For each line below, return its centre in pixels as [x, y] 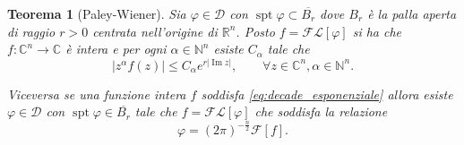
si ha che [377, 31]
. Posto [255, 31]
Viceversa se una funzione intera [97, 94]
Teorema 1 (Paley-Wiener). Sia [97, 13]
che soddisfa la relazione [321, 111]
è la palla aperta [412, 13]
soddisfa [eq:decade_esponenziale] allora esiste [327, 94]
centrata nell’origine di [155, 31]
